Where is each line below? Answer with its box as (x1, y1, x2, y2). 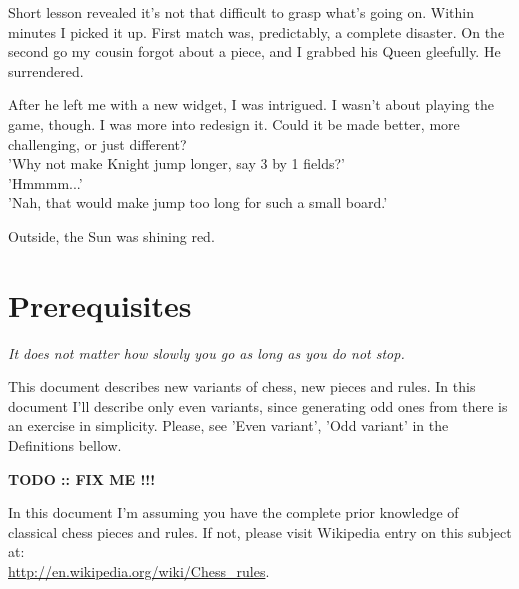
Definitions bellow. (8, 435, 122, 456)
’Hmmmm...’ (8, 172, 83, 193)
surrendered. (8, 60, 84, 81)
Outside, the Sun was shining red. (8, 225, 215, 246)
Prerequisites (8, 284, 192, 325)
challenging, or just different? (8, 133, 187, 154)
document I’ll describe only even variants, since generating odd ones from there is (8, 395, 508, 416)
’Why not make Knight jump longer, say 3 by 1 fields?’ (8, 153, 345, 174)
